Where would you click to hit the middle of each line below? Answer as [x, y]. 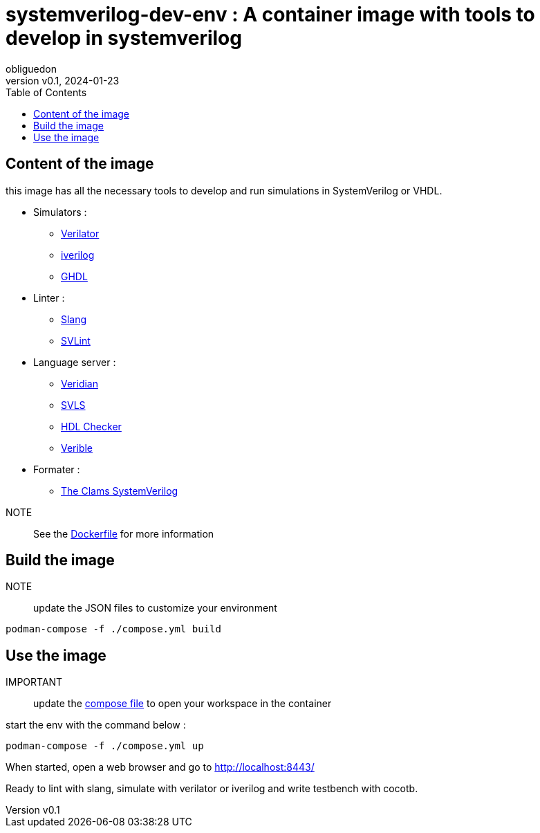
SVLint [76, 340]
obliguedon [31, 68]
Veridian [80, 383]
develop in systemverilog [124, 38]
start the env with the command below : [96, 725]
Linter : [49, 297]
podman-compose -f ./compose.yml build [113, 629]
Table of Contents [46, 92]
